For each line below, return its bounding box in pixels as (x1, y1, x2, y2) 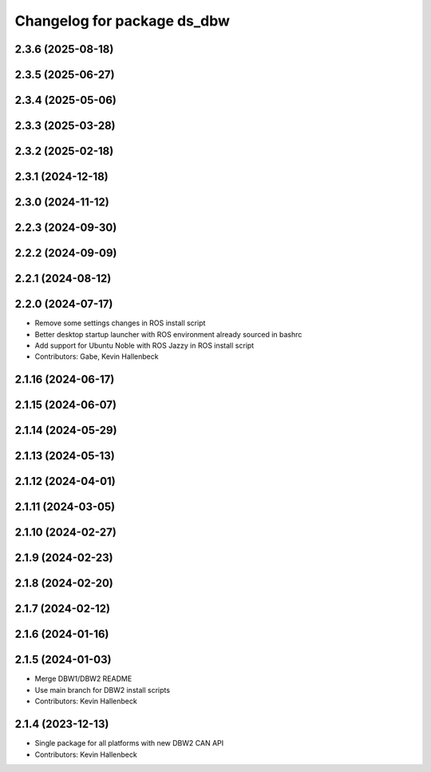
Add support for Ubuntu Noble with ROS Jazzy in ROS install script (34, 340, 255, 350)
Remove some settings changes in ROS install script (34, 318, 206, 328)
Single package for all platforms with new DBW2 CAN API (34, 738, 223, 748)
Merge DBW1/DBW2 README (34, 674, 132, 683)
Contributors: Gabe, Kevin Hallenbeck (34, 352, 159, 361)
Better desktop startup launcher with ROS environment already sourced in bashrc (34, 329, 302, 339)
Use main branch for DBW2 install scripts (34, 685, 171, 694)
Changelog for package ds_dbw (14, 12, 231, 30)
